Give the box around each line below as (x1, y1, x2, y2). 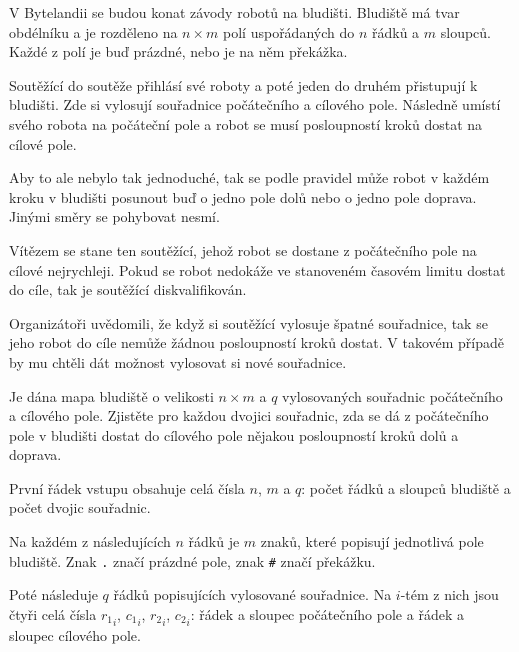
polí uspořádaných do (223, 21, 355, 42)
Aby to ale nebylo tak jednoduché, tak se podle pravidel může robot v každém (9, 167, 490, 188)
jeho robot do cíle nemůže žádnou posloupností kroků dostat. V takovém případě (9, 332, 505, 353)
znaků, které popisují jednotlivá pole (260, 531, 484, 552)
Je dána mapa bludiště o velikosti (9, 385, 214, 406)
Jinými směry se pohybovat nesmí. (9, 206, 220, 227)
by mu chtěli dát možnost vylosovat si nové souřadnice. (9, 351, 347, 372)
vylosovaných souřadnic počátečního (282, 385, 503, 406)
